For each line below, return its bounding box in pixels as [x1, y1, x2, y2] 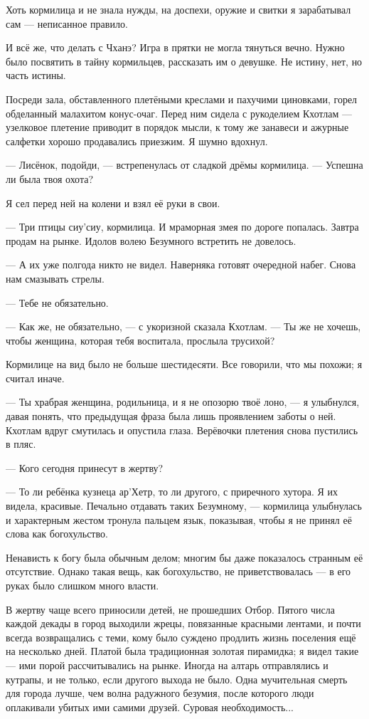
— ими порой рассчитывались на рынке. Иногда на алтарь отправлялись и [6, 657, 328, 672]
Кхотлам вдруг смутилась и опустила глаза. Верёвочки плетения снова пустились [6, 422, 358, 437]
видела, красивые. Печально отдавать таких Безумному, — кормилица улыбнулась [6, 498, 362, 513]
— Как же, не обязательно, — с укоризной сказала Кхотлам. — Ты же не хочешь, [6, 319, 361, 334]
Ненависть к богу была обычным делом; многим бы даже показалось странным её [6, 550, 363, 565]
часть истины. [6, 68, 66, 83]
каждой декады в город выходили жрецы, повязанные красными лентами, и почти [6, 616, 361, 631]
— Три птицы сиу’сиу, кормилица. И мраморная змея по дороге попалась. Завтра [6, 219, 359, 234]
